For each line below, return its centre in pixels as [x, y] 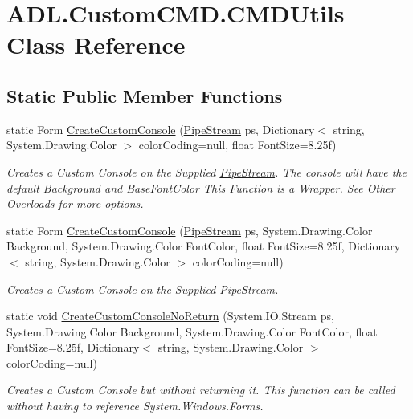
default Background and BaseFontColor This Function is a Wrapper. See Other [201, 187]
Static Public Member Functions [145, 95]
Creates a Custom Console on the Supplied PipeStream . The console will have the [206, 171]
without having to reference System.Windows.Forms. [135, 406]
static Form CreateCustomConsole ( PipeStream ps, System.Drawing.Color [190, 230]
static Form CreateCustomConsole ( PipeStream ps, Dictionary [161, 129]
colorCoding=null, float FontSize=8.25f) [237, 145]
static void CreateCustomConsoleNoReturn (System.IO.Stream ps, [170, 316]
